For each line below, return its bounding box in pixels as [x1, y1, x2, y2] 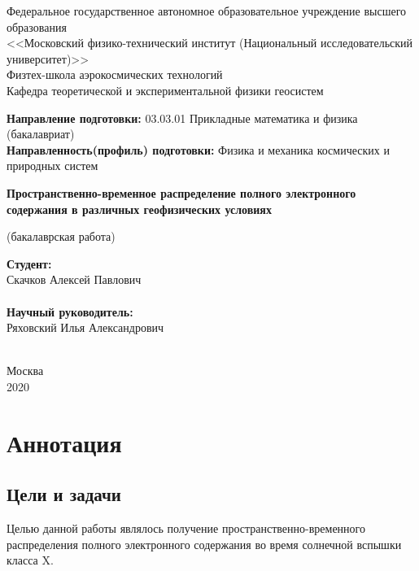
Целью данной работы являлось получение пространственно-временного [7, 520, 365, 537]
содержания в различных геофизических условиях [7, 200, 272, 217]
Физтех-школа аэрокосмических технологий [7, 66, 223, 83]
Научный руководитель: [7, 303, 133, 320]
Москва [7, 362, 44, 379]
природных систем [7, 157, 98, 174]
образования [7, 18, 67, 35]
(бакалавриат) [7, 125, 75, 142]
